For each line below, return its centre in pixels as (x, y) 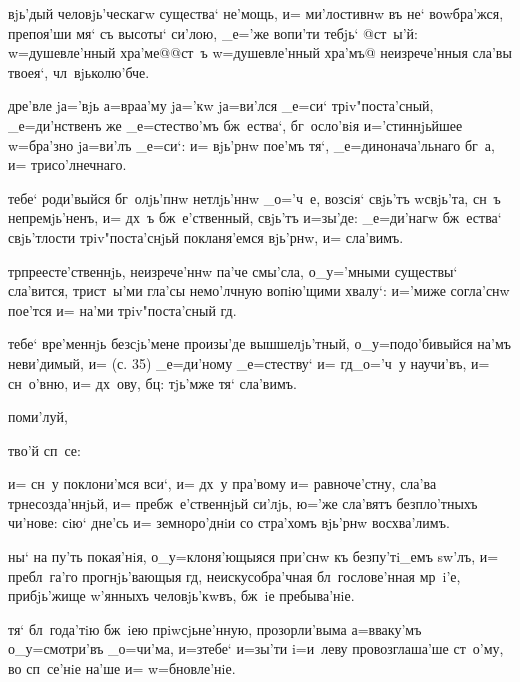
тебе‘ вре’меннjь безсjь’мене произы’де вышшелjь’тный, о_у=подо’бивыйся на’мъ (260, 343)
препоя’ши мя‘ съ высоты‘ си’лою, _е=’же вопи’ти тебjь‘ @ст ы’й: (213, 32)
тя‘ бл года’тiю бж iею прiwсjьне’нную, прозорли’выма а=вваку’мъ (215, 628)
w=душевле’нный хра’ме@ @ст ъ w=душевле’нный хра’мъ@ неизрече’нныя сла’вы (260, 52)
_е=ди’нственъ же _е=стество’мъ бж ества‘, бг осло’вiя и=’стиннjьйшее (235, 124)
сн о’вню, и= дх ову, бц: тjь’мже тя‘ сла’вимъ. (152, 382)
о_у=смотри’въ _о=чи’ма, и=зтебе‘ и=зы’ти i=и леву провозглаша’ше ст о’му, (256, 648)
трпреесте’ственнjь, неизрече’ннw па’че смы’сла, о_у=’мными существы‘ (233, 270)
